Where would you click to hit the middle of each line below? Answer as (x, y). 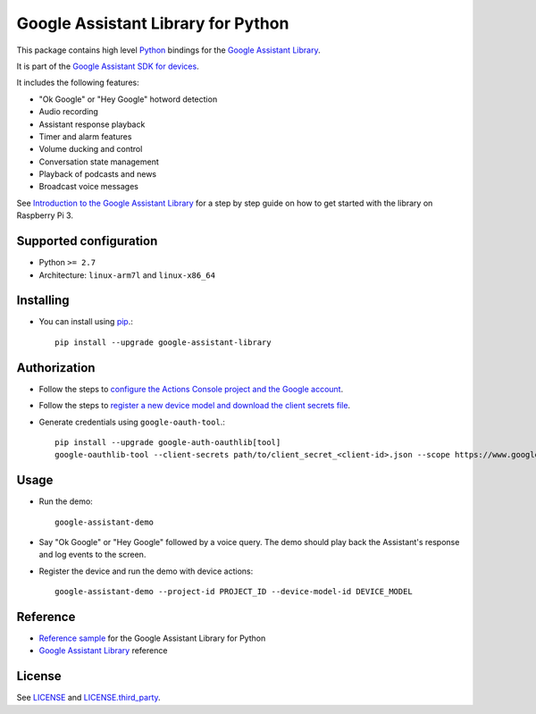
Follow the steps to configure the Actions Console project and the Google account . (191, 389)
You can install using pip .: (86, 322)
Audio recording (68, 112)
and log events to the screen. (92, 555)
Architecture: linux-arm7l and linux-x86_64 (127, 275)
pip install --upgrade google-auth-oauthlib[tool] (168, 442)
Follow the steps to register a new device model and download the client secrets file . (195, 406)
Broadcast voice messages (88, 187)
